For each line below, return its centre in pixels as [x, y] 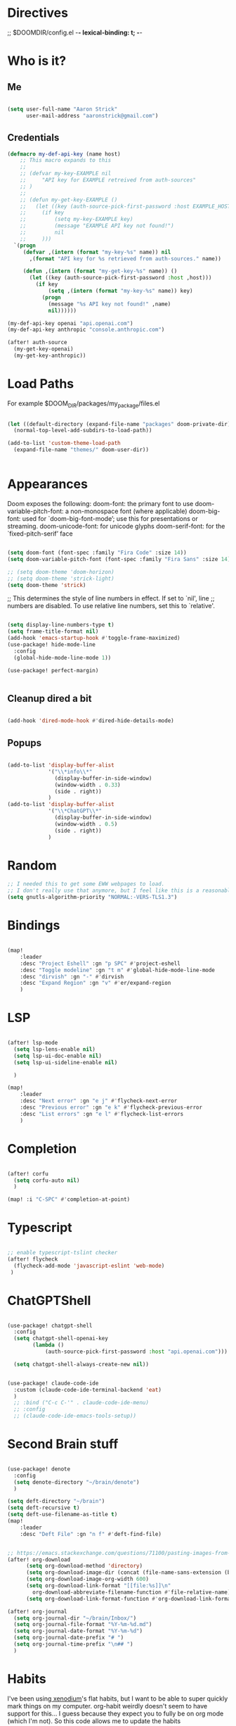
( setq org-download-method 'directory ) [84, 1566]
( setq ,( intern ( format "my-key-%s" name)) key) [120, 291]
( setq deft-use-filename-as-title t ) [63, 1515]
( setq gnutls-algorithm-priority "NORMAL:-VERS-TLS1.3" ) [92, 897]
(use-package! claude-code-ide [53, 1383]
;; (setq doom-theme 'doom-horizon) [61, 572]
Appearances [47, 484]
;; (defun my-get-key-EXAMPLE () [69, 200]
